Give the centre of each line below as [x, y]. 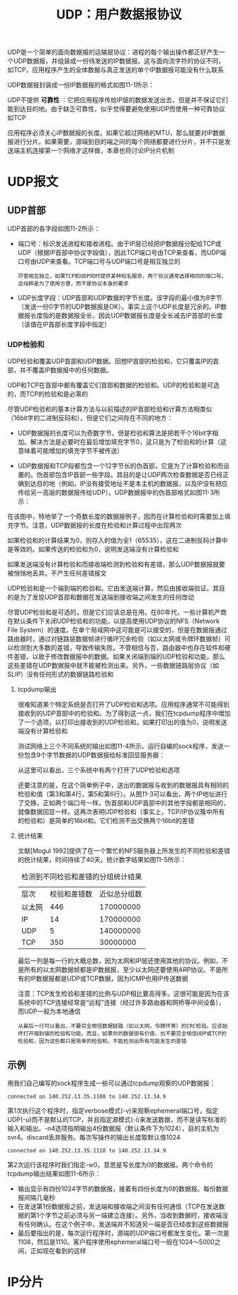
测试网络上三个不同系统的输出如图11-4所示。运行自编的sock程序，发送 [121, 746]
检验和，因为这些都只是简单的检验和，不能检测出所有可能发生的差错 [102, 1041]
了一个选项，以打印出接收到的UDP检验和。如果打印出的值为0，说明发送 [123, 722]
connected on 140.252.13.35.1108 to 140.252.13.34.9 [87, 1097]
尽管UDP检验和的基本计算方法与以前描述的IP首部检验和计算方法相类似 [110, 409]
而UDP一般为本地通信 [49, 1011]
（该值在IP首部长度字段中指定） [64, 324]
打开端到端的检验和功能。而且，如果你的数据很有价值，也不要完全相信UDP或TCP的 [125, 1034]
